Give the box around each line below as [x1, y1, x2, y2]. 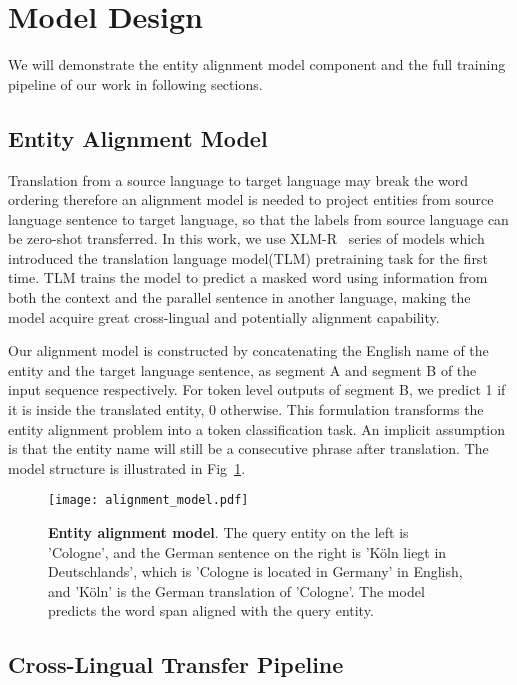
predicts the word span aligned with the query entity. [48, 600, 374, 621]
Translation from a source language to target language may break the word [8, 169, 469, 190]
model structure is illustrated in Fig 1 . [8, 457, 246, 478]
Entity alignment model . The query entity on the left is [48, 522, 409, 543]
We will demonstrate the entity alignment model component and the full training [8, 54, 506, 75]
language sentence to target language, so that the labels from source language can [8, 208, 509, 229]
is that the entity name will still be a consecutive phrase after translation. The [8, 438, 489, 459]
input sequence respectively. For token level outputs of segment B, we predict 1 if [8, 379, 506, 400]
